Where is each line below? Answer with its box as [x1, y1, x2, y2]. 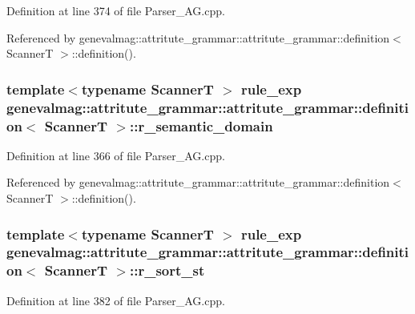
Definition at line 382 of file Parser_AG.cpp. [6, 292, 225, 308]
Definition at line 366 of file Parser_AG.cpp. [6, 147, 225, 163]
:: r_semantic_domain [129, 115, 273, 135]
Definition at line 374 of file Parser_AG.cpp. [6, 2, 225, 18]
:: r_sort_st [129, 260, 205, 280]
